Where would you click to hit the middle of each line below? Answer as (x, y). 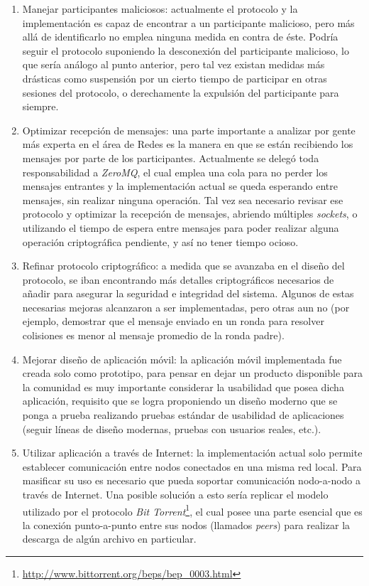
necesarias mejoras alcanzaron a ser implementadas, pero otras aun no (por (186, 307)
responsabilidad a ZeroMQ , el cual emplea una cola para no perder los (175, 172)
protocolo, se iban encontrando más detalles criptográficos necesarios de (178, 279)
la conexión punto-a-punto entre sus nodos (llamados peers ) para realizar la (186, 524)
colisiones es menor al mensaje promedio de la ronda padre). (153, 335)
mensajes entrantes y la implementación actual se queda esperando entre (180, 186)
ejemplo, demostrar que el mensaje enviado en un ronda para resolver (173, 321)
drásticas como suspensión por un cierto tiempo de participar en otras (175, 78)
